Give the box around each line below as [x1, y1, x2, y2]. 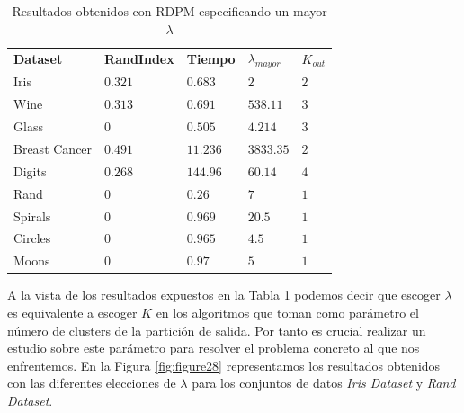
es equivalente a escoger [7, 302, 138, 321]
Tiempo [186, 49, 236, 68]
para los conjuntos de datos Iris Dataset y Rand [192, 373, 456, 392]
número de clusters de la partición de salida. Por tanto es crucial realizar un [7, 320, 426, 339]
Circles [13, 229, 51, 247]
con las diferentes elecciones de [7, 373, 176, 392]
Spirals [13, 206, 51, 225]
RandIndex [104, 49, 174, 68]
